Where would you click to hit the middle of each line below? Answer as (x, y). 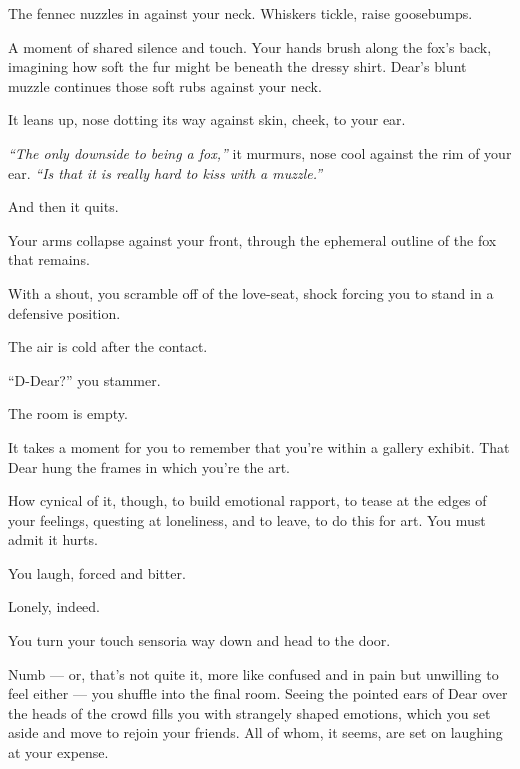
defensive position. (64, 312)
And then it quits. (63, 206)
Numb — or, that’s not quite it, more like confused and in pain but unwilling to (253, 673)
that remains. (49, 259)
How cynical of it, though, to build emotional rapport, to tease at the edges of (247, 500)
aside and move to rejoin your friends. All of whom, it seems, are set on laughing (255, 732)
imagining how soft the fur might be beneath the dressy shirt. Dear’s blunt (237, 66)
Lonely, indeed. (54, 606)
